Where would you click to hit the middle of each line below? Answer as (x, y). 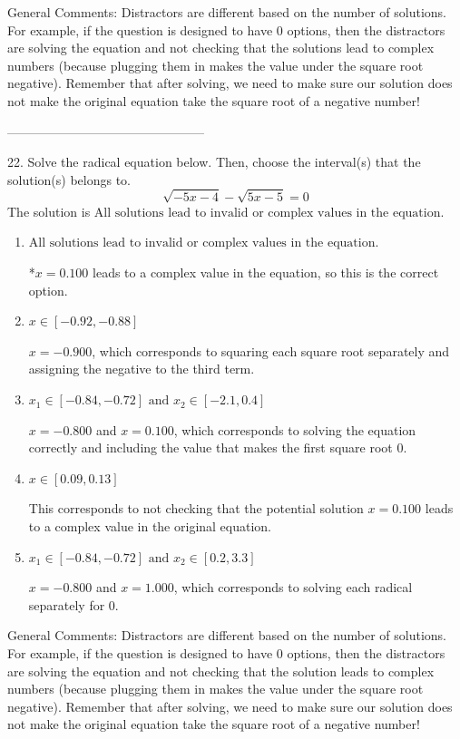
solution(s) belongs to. (69, 179)
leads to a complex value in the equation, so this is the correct (266, 272)
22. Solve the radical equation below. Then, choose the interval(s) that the (214, 162)
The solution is (49, 211)
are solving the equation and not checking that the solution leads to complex (221, 671)
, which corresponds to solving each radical (293, 587)
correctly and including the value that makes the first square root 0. (218, 447)
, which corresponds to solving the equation (295, 429)
